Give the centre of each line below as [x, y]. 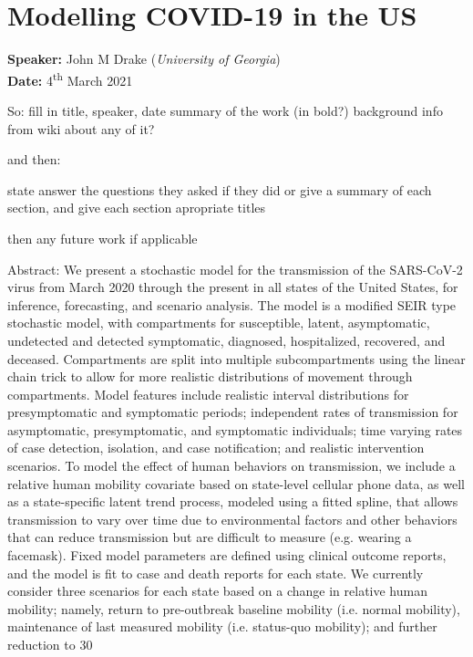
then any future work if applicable [103, 238]
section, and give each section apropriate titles [137, 208]
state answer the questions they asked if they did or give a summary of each [220, 189]
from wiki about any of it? [81, 128]
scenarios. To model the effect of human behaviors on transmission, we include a [231, 466]
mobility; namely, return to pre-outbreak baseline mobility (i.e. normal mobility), [234, 608]
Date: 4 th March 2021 [70, 78]
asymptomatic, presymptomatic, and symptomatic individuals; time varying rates [235, 429]
